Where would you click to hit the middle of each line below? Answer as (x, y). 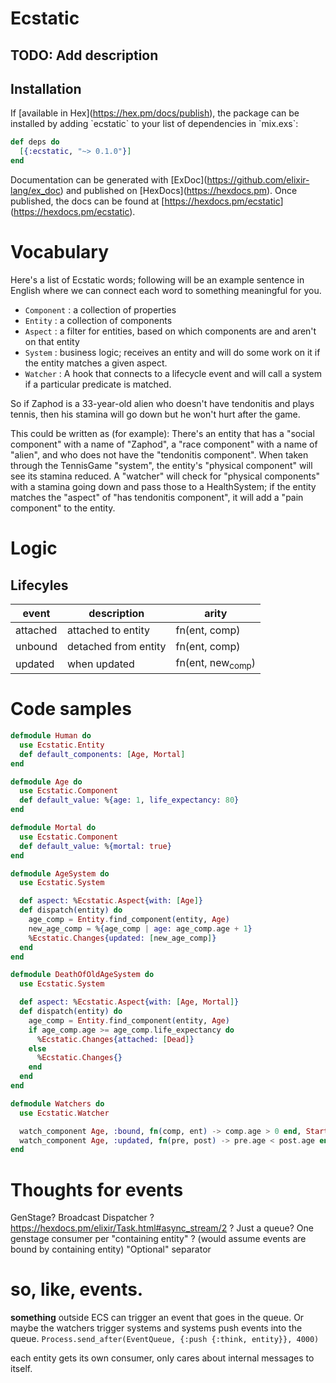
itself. (21, 1369)
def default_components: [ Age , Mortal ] (102, 754)
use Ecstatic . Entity (62, 745)
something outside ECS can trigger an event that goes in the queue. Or (157, 1318)
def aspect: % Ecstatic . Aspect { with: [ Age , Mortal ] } (129, 1002)
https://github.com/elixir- (258, 180)
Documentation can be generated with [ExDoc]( (109, 180)
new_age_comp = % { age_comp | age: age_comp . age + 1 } (140, 928)
